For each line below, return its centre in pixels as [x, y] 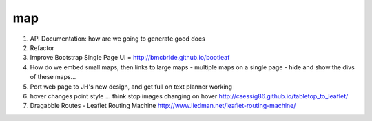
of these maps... [53, 77]
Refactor [42, 47]
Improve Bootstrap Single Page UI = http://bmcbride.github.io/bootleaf [130, 58]
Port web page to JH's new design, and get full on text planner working [131, 87]
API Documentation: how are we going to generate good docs [118, 38]
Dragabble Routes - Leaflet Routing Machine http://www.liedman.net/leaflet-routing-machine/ [163, 106]
